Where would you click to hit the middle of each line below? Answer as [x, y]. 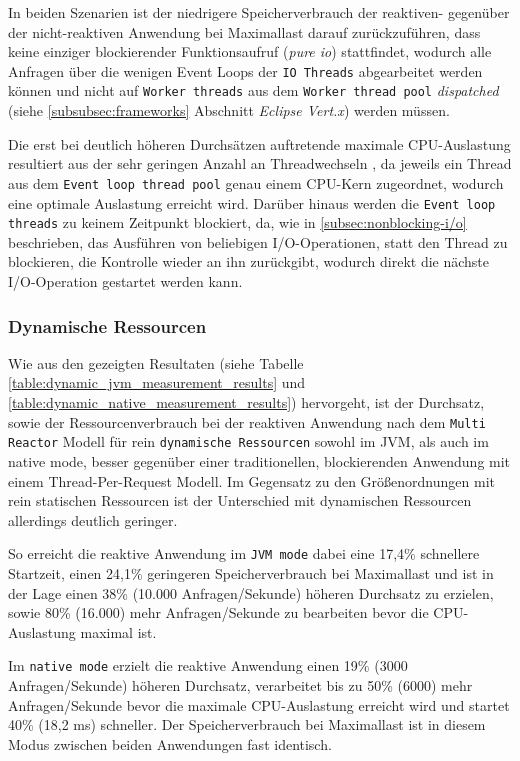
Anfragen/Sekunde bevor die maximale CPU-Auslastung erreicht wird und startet [259, 704]
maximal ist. [118, 631]
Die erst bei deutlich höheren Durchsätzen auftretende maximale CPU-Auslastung [259, 143]
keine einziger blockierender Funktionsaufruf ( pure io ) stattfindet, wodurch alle [250, 51]
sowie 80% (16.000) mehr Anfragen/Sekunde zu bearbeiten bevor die [218, 612]
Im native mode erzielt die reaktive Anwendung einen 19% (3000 [208, 665]
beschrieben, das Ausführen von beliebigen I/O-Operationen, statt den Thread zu [258, 241]
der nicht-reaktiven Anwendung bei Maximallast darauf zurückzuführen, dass [244, 31]
